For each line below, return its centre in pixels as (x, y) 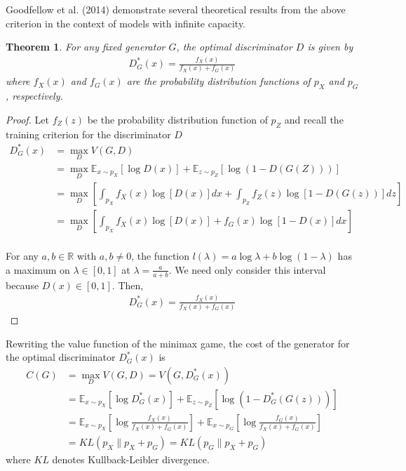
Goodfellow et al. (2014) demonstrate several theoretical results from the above (176, 9)
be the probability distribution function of (177, 119)
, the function (161, 256)
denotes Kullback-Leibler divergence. (131, 459)
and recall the (314, 119)
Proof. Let (27, 119)
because (22, 285)
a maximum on (38, 269)
